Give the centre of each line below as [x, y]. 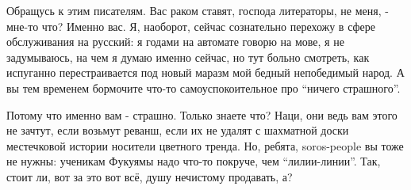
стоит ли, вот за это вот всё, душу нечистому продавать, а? [150, 176]
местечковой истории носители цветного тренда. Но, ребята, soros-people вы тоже [205, 145]
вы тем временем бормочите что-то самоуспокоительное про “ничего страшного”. [204, 87]
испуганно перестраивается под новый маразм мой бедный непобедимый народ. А [205, 72]
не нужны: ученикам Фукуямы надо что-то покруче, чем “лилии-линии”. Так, [194, 161]
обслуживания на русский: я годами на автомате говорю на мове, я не [175, 42]
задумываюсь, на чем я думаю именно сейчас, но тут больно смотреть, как [188, 57]
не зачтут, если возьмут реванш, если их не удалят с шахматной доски [178, 130]
